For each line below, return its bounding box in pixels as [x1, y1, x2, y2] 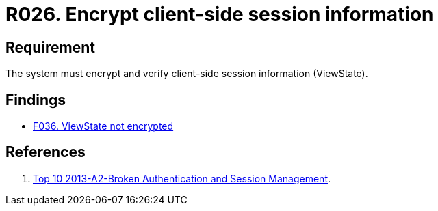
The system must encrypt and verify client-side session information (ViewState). [5, 68, 368, 80]
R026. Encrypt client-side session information [5, 3, 434, 26]
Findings [5, 91, 66, 109]
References [5, 143, 86, 161]
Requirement [5, 38, 96, 56]
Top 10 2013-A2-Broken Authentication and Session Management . [33, 172, 331, 184]
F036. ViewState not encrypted [33, 120, 174, 132]
